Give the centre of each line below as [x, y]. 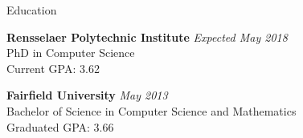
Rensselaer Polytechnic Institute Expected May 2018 [147, 37]
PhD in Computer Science [71, 53]
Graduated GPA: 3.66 [60, 126]
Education [32, 10]
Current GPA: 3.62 [53, 68]
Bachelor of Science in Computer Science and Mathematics [151, 110]
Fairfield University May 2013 [87, 95]
